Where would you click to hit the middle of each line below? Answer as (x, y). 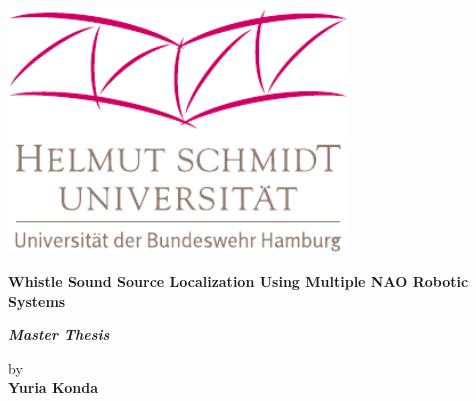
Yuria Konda (53, 387)
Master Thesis (59, 334)
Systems (37, 300)
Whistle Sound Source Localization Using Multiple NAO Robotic (238, 281)
